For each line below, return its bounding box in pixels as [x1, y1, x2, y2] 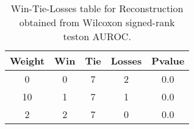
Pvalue [151, 54, 185, 68]
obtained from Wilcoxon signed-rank [19, 15, 175, 29]
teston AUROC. [63, 29, 131, 43]
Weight [10, 54, 45, 68]
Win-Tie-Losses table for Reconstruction [10, 1, 184, 15]
